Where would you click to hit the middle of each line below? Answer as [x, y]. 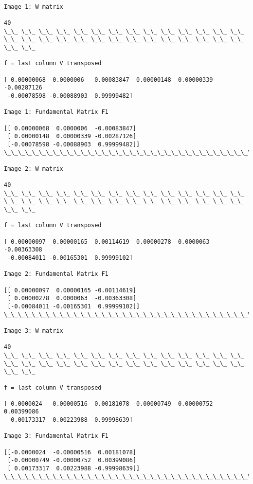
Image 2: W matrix [34, 169]
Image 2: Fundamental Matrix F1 [56, 274]
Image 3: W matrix [34, 331]
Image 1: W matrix [34, 7]
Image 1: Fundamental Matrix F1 [56, 112]
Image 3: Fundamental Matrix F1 [56, 436]
